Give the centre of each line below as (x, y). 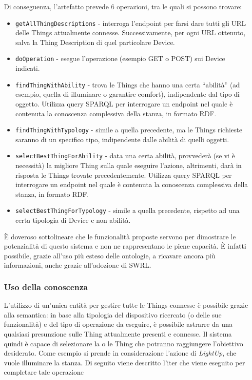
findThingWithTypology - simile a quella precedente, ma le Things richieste (129, 130)
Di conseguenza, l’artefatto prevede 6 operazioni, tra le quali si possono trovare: (123, 6)
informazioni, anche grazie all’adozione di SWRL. (78, 265)
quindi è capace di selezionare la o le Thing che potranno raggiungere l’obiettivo (124, 343)
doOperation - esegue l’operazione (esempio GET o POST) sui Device (120, 58)
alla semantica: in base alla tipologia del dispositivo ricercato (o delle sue (113, 314)
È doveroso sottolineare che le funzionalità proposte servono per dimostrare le (120, 236)
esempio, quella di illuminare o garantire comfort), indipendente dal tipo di (127, 94)
